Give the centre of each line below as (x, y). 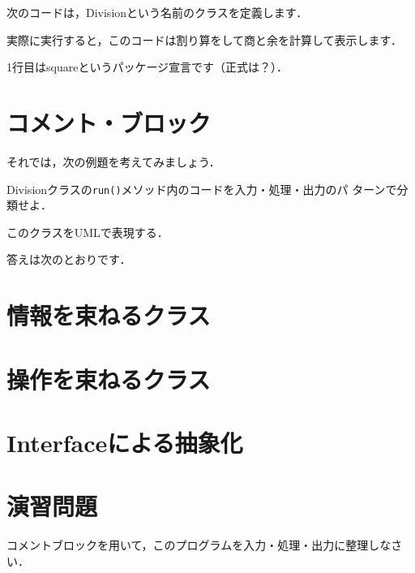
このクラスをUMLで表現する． (88, 232)
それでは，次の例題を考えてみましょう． (113, 161)
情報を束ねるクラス (109, 315)
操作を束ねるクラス (109, 379)
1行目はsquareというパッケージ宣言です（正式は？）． (148, 67)
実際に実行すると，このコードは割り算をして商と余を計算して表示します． (205, 39)
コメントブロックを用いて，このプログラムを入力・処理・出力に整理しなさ (205, 545)
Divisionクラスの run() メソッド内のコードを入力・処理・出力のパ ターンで (202, 189)
